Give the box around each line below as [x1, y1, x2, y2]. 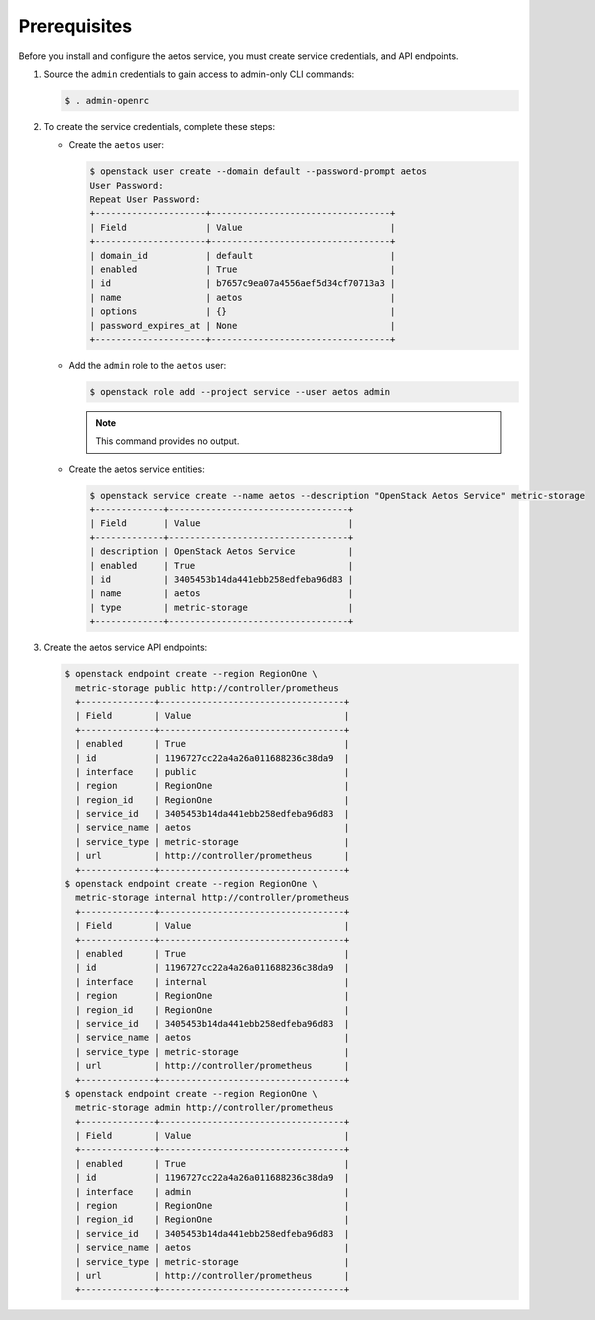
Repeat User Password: [89, 194, 201, 205]
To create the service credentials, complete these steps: [43, 120, 275, 132]
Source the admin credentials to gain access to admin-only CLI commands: [43, 68, 355, 80]
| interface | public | [75, 766, 350, 777]
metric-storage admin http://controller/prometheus [75, 1102, 334, 1114]
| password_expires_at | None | [89, 320, 396, 331]
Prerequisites [18, 15, 133, 37]
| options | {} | [89, 306, 396, 317]
